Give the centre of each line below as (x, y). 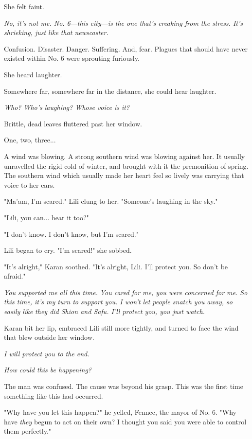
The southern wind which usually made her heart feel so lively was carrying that (124, 175)
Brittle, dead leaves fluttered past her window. (73, 123)
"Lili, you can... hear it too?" (46, 217)
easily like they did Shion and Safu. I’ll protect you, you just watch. (104, 311)
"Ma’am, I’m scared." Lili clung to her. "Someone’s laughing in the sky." (111, 201)
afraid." (15, 276)
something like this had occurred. (54, 395)
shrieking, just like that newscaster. (56, 32)
